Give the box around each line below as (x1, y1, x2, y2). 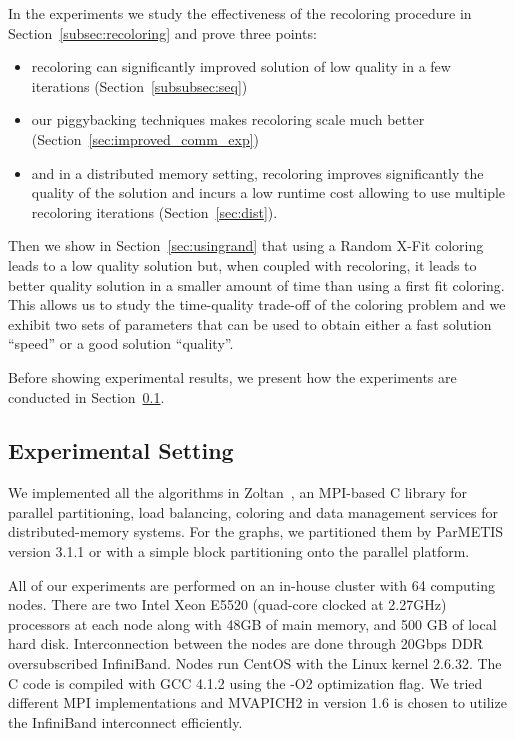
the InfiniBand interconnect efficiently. (8, 711, 243, 732)
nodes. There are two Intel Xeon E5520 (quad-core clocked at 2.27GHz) (8, 594, 447, 615)
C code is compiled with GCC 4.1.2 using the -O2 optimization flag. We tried (8, 672, 483, 693)
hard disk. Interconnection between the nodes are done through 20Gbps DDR (8, 633, 484, 654)
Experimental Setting (8, 435, 234, 466)
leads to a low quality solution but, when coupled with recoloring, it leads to (8, 254, 477, 275)
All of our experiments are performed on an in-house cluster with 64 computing (8, 574, 495, 595)
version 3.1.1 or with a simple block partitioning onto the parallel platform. (8, 541, 470, 562)
